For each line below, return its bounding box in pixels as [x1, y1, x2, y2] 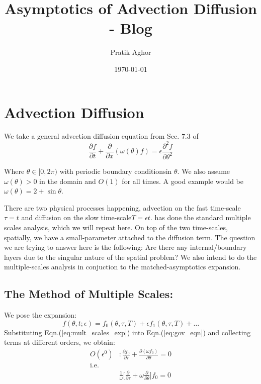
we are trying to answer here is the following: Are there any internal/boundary [4, 242, 247, 252]
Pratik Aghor [110, 47, 151, 57]
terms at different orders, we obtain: [4, 337, 115, 347]
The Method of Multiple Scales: [4, 286, 173, 302]
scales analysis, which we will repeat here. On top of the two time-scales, [4, 222, 228, 232]
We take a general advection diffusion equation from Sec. [4, 131, 180, 141]
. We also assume [177, 165, 230, 176]
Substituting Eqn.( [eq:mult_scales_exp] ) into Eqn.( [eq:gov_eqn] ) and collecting [4, 327, 251, 337]
